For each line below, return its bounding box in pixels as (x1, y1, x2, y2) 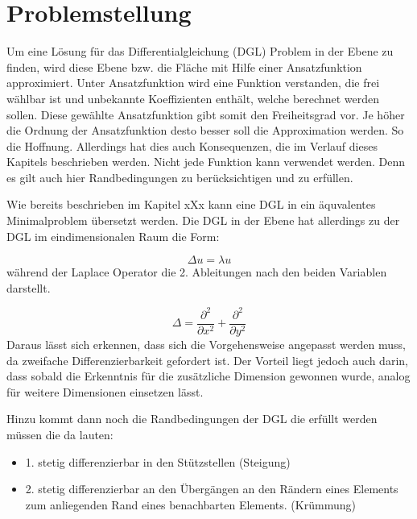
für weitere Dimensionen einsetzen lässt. (6, 383, 204, 400)
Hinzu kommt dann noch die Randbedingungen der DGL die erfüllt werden (6, 410, 378, 427)
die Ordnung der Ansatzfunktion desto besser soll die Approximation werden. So (6, 122, 404, 139)
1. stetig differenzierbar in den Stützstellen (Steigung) (25, 453, 291, 470)
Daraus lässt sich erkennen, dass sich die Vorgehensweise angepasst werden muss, (6, 336, 406, 352)
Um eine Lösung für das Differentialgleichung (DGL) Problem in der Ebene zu (6, 43, 394, 60)
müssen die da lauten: (6, 426, 114, 442)
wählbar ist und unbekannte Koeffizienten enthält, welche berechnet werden (6, 89, 379, 106)
